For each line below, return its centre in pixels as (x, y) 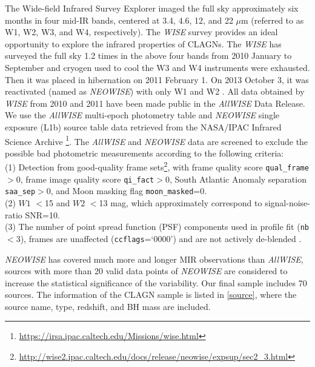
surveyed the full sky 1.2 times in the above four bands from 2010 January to (148, 56)
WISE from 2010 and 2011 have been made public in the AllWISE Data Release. (155, 103)
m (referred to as (273, 20)
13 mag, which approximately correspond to (181, 203)
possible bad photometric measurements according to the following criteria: (144, 153)
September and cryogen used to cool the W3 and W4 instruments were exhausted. (157, 67)
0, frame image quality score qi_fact (85, 179)
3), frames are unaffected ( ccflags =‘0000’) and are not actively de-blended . (159, 238)
